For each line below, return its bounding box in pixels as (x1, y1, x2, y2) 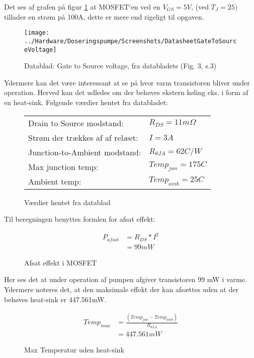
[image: (24, 29, 50, 37)
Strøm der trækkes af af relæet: (28, 131, 138, 143)
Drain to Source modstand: (28, 117, 124, 129)
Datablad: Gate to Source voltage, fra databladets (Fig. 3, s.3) (24, 60, 217, 71)
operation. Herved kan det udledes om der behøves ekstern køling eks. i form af (4, 87, 248, 98)
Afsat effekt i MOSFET (24, 257, 97, 267)
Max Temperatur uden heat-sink (24, 344, 124, 354)
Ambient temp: (28, 175, 81, 187)
